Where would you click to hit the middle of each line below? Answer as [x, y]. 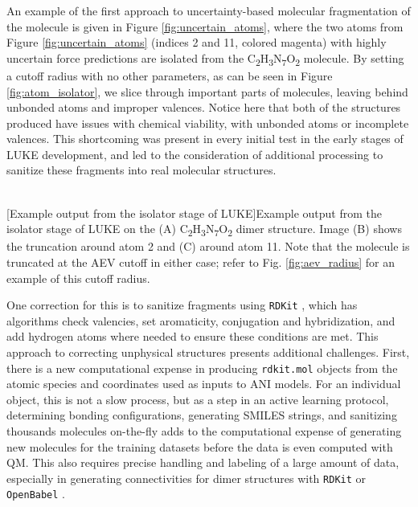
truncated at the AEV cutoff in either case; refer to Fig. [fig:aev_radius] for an [201, 262]
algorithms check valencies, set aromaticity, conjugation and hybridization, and [201, 320]
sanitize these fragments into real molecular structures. [141, 170]
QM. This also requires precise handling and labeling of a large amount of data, [203, 462]
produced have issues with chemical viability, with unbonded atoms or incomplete [208, 123]
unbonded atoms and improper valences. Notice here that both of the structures [204, 107]
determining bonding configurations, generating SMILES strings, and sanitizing [202, 415]
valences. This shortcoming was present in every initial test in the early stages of [205, 139]
